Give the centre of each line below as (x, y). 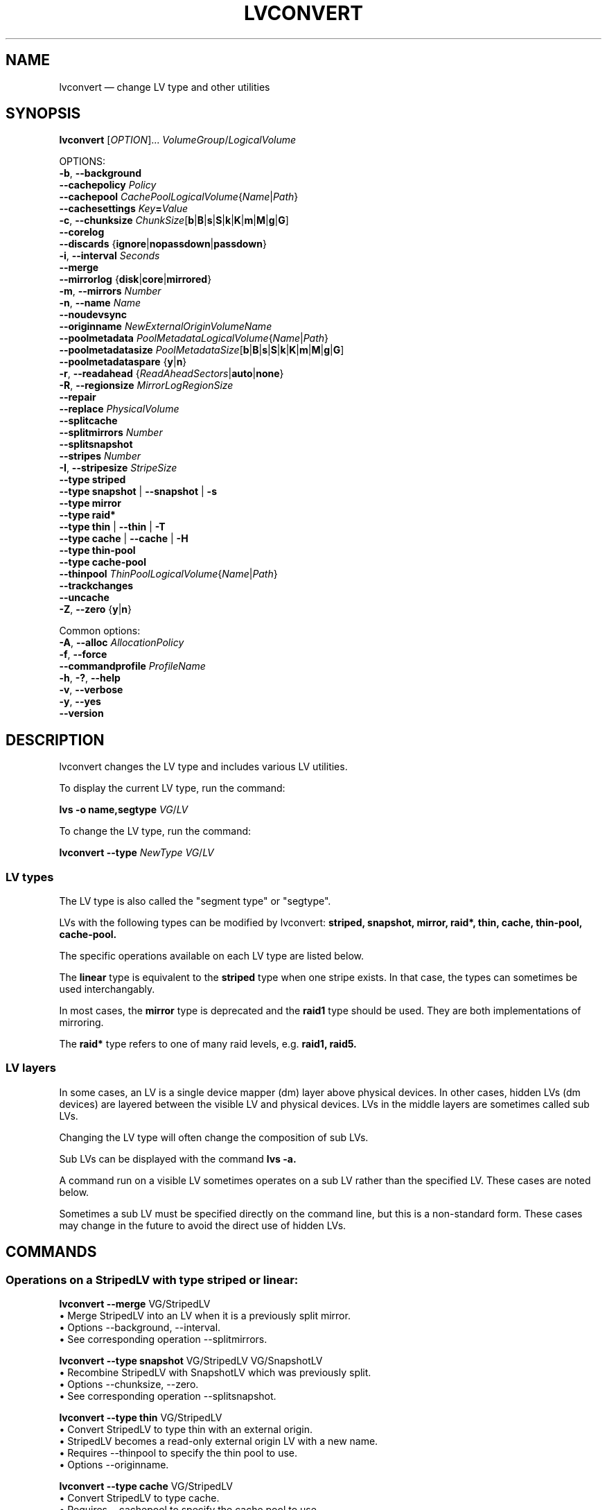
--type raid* (87, 515)
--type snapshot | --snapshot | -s (138, 492)
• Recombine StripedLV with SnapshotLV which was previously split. (215, 1372)
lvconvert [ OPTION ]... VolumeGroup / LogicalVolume (178, 140)
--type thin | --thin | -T (112, 527)
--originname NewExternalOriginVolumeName (166, 327)
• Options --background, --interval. (140, 1327)
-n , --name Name (100, 303)
